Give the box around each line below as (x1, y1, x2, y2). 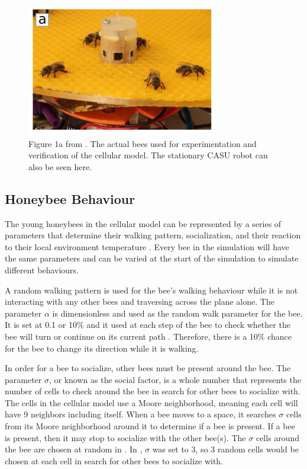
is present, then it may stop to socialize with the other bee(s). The (5, 431, 246, 444)
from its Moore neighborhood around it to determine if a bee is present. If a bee (5, 420, 295, 432)
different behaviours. (5, 263, 79, 276)
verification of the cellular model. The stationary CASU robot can (28, 149, 268, 161)
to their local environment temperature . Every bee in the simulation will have (5, 240, 289, 253)
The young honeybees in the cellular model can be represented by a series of (5, 217, 282, 229)
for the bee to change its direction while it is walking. (5, 342, 199, 354)
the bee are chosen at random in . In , (5, 443, 143, 455)
